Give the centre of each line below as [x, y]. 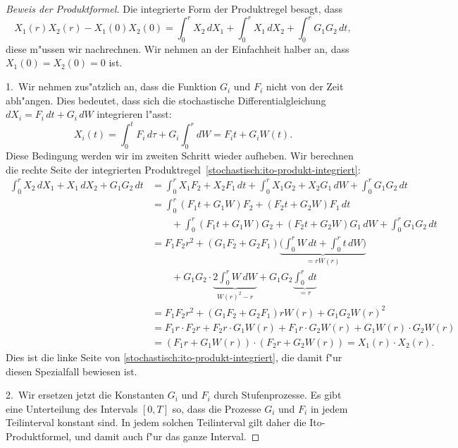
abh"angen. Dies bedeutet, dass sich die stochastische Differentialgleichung [166, 100]
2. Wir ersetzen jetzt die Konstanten [85, 395]
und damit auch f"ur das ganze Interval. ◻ [167, 436]
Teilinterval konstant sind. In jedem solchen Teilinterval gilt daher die [156, 422]
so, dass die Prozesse [217, 408]
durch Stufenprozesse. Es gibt [278, 395]
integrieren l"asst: [134, 114]
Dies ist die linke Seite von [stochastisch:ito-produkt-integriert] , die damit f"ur [174, 357]
